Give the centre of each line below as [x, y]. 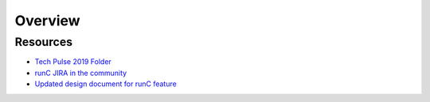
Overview [47, 21]
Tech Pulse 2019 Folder [73, 62]
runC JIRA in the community [81, 73]
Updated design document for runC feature [106, 84]
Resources [44, 42]
